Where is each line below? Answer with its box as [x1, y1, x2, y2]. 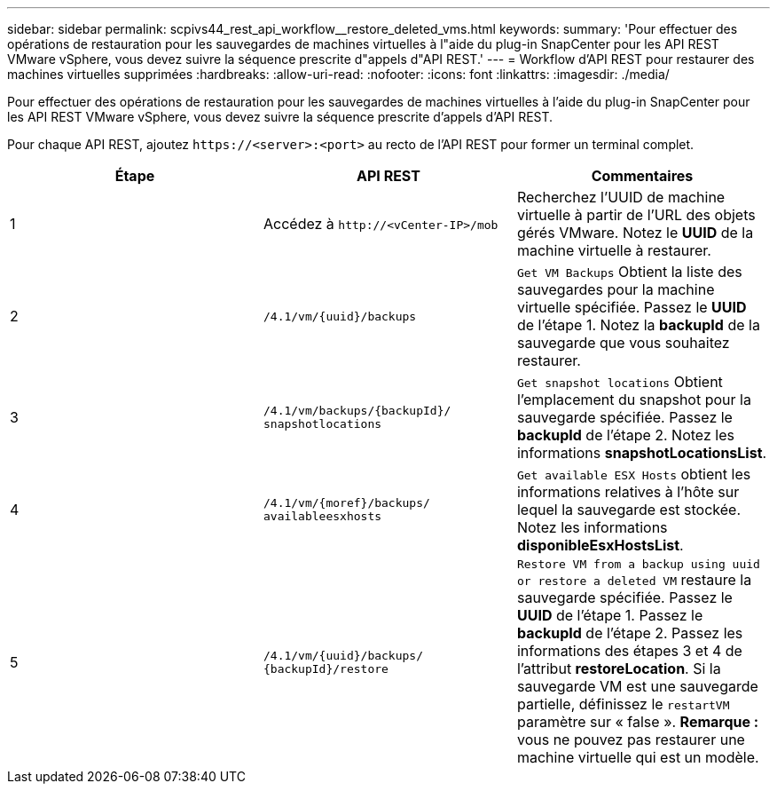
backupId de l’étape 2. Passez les [516, 624, 743, 642]
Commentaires [591, 167, 694, 185]
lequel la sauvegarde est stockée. [516, 501, 742, 518]
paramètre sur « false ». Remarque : [516, 713, 759, 731]
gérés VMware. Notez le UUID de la [516, 224, 754, 241]
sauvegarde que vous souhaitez [516, 334, 730, 352]
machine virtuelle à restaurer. [516, 241, 711, 259]
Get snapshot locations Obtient [516, 373, 723, 391]
